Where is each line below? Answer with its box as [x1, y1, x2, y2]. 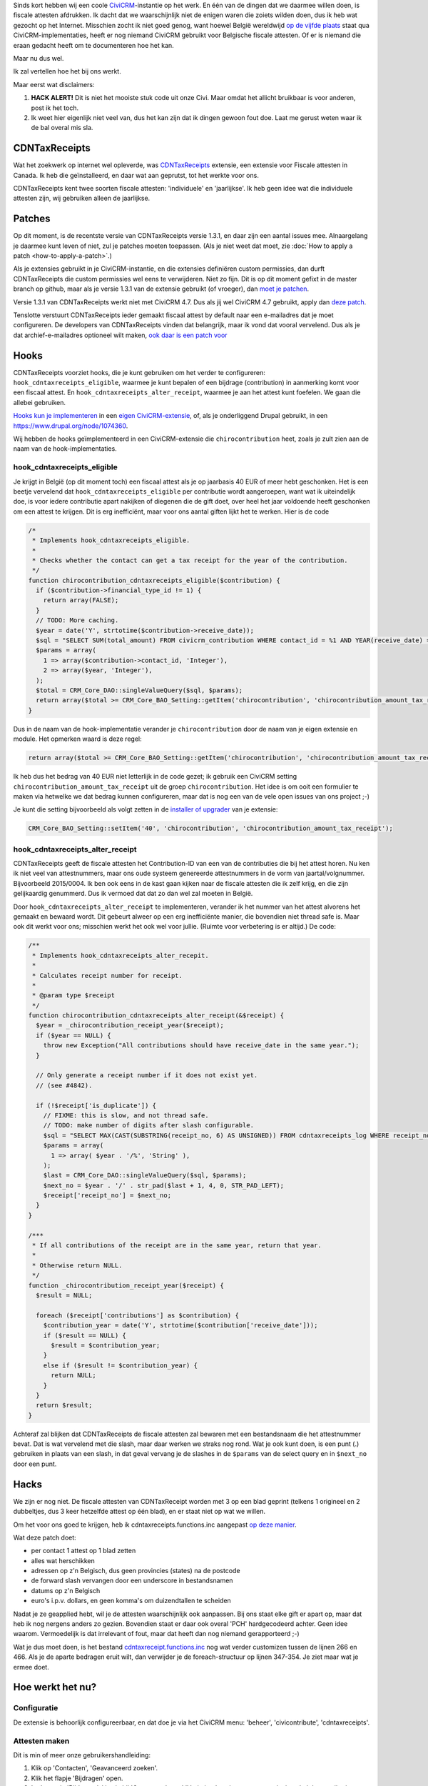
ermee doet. [13, 1662, 49, 1671]
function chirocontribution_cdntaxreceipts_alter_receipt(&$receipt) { [28, 1012, 285, 1019]
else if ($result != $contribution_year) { [43, 1361, 198, 1370]
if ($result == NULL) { [43, 1331, 126, 1339]
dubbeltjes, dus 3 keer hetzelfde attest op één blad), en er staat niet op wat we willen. [13, 1507, 265, 1516]
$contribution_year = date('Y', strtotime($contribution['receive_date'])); [43, 1322, 318, 1329]
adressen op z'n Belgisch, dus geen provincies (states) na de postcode [31, 1567, 240, 1575]
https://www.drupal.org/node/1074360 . [13, 421, 128, 430]
